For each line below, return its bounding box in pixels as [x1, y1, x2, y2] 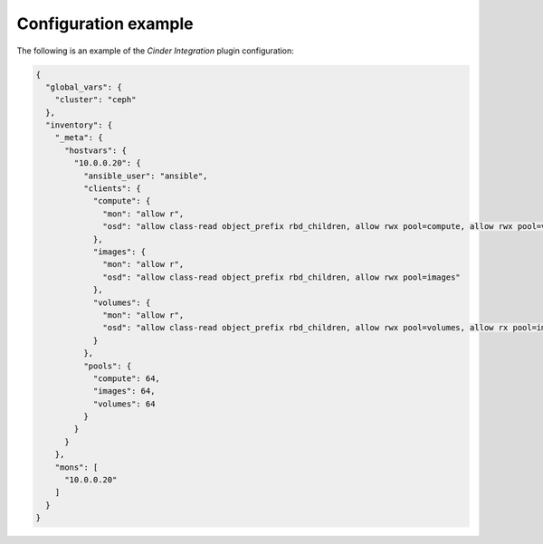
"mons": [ [54, 462, 99, 472]
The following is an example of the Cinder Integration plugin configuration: [16, 45, 294, 56]
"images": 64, [92, 386, 156, 396]
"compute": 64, [92, 373, 160, 384]
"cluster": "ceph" [54, 95, 137, 105]
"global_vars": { [45, 81, 122, 92]
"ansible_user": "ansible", [82, 170, 208, 181]
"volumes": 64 [92, 398, 156, 409]
